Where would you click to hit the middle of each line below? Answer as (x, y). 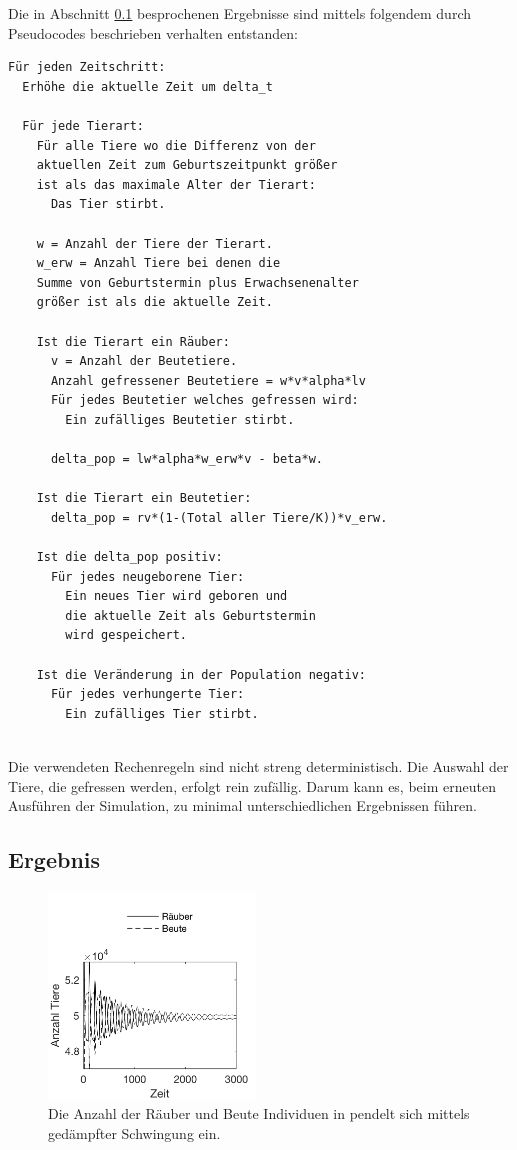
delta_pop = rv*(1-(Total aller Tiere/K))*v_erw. (219, 517)
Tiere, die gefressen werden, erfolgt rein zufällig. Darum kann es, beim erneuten (252, 785)
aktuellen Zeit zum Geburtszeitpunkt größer (187, 165)
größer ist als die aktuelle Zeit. (154, 302)
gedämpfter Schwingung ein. (134, 1133)
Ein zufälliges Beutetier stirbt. (180, 419)
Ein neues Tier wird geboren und (176, 596)
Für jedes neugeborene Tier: (147, 576)
